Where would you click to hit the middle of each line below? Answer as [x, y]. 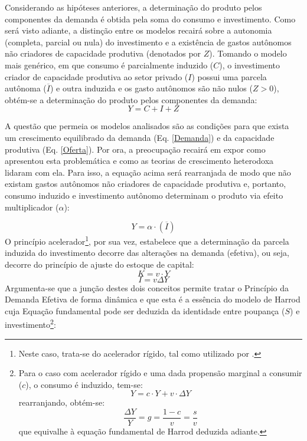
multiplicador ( [32, 207]
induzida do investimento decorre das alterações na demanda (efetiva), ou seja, [147, 253]
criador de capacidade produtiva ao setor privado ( [97, 76]
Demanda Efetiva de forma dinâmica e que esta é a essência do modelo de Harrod [153, 299]
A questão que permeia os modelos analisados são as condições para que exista [147, 126]
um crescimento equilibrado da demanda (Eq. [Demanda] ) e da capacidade [140, 137]
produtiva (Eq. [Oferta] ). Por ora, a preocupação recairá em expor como [135, 149]
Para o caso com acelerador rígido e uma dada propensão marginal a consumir [160, 373]
